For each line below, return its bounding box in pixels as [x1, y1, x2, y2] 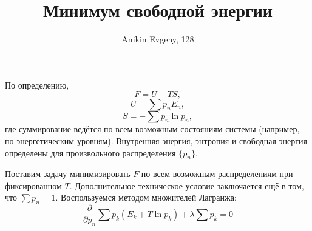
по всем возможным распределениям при [141, 167, 293, 180]
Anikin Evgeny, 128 [121, 33, 194, 45]
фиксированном [5, 179, 62, 192]
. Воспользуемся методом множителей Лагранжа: [55, 191, 237, 204]
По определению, [5, 78, 69, 91]
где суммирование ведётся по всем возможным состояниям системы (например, [5, 122, 300, 135]
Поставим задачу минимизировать [5, 167, 131, 180]
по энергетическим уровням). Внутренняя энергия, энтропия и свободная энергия [5, 134, 307, 147]
